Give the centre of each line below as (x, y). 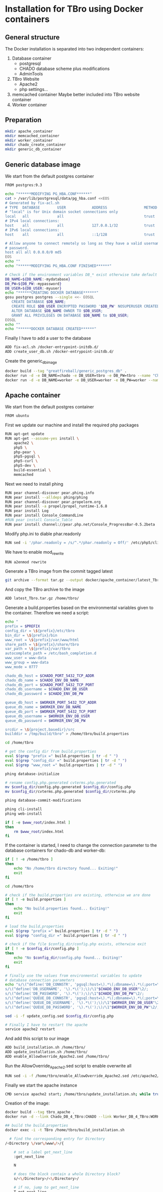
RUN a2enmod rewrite (26, 562)
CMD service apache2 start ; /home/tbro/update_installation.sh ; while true (83, 1094)
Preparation (23, 120)
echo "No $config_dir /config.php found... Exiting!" (68, 958)
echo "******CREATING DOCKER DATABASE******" (52, 293)
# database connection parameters (40, 980)
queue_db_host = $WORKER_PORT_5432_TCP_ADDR (51, 703)
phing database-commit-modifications (43, 801)
